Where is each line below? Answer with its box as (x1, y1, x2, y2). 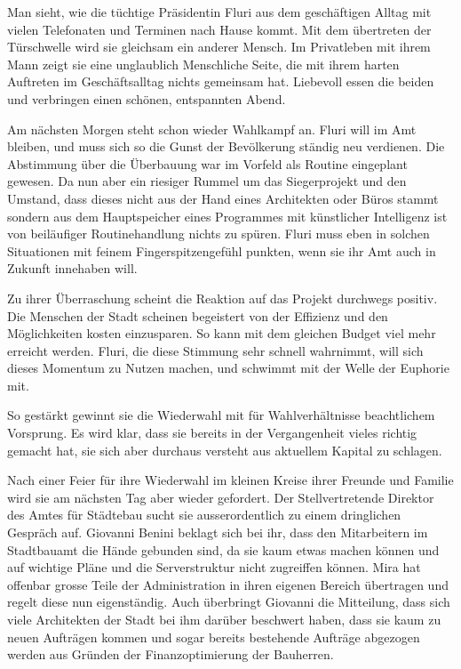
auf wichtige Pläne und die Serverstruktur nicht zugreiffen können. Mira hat (7, 558, 421, 576)
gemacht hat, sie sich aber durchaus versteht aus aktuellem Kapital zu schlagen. (7, 440, 442, 459)
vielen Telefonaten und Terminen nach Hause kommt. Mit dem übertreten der (7, 20, 432, 38)
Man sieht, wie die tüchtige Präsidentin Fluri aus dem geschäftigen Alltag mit (7, 3, 432, 20)
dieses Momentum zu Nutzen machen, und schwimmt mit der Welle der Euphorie (7, 359, 449, 377)
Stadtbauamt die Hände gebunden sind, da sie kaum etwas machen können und (7, 540, 440, 559)
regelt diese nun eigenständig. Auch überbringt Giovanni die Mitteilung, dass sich (7, 592, 450, 611)
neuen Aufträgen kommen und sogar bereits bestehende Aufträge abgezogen (7, 627, 420, 646)
